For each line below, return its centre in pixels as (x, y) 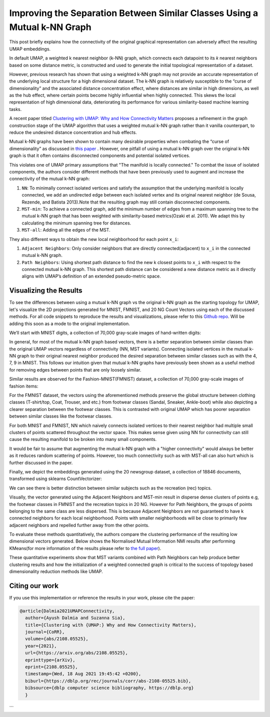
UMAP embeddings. (30, 49)
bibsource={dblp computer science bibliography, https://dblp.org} (109, 688)
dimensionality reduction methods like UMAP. (56, 571)
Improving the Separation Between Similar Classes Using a (134, 13)
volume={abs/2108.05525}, (57, 639)
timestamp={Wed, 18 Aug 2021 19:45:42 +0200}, (83, 674)
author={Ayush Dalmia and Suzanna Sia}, (75, 618)
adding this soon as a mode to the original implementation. (69, 323)
